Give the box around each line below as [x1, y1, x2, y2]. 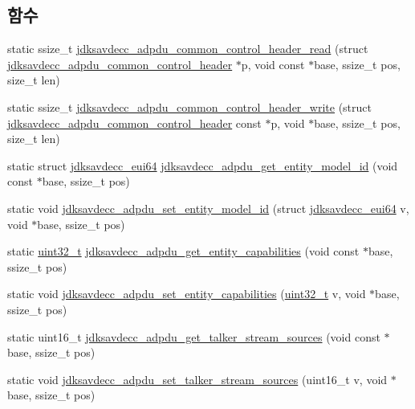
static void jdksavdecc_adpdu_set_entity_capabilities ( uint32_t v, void [7, 285, 366, 302]
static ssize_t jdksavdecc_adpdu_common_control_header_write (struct [7, 98, 372, 115]
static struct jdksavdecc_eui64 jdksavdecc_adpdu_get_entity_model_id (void [7, 157, 398, 174]
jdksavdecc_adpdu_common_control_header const [7, 114, 262, 131]
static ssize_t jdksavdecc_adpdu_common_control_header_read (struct [7, 40, 368, 57]
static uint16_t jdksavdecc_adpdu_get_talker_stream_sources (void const [7, 328, 380, 345]
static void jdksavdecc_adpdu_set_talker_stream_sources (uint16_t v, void [7, 370, 388, 387]
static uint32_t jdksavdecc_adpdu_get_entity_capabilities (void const [7, 243, 360, 260]
